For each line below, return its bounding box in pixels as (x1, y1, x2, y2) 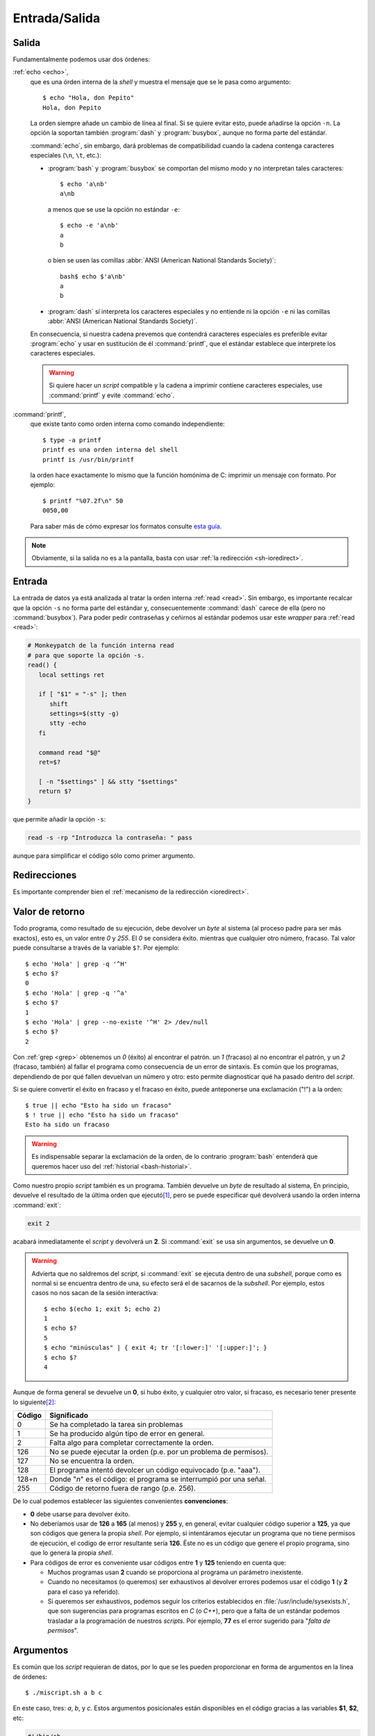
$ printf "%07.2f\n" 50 (42, 496, 124, 505)
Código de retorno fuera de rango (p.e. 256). (49, 1483, 196, 1493)
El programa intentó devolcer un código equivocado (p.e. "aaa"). (49, 1465, 260, 1475)
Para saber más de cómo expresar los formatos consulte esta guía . (30, 521, 222, 531)
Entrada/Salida (12, 10, 101, 26)
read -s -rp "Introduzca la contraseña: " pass (27, 833, 192, 842)
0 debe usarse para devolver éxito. (30, 1510, 131, 1518)
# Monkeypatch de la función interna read (27, 642, 174, 649)
